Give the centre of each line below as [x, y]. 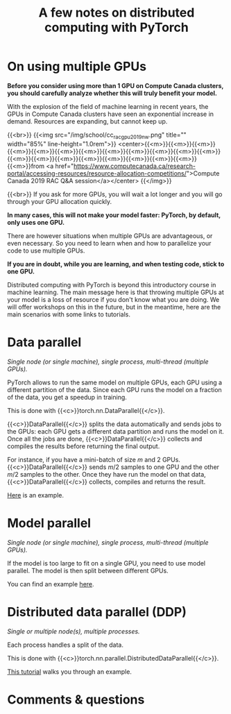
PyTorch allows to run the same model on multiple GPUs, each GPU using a [115, 382]
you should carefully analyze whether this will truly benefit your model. [112, 93]
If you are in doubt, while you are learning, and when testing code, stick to [116, 264]
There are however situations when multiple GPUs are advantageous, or [110, 236]
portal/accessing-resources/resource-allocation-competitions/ [97, 173]
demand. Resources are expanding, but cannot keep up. [87, 121]
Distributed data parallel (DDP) [97, 612]
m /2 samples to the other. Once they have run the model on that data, [106, 474]
